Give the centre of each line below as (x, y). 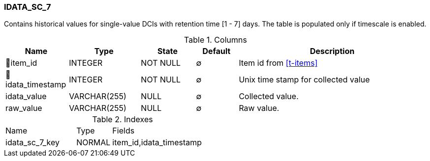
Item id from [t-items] (278, 63)
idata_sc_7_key (32, 143)
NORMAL (93, 143)
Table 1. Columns (215, 40)
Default (216, 51)
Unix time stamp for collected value (304, 80)
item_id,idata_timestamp (157, 143)
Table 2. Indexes (123, 120)
